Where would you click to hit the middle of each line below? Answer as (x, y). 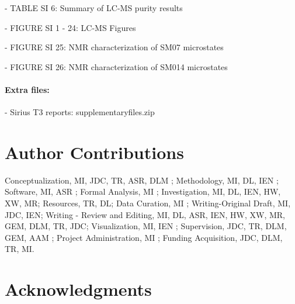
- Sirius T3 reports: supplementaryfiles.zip (80, 112)
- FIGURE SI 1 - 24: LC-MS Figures (70, 27)
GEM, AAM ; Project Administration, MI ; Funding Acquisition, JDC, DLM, (144, 237)
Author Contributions (94, 152)
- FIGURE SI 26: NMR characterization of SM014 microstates (116, 66)
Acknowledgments (78, 289)
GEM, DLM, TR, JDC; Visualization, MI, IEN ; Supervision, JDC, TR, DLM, (146, 226)
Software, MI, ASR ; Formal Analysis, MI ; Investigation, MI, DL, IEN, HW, (143, 191)
